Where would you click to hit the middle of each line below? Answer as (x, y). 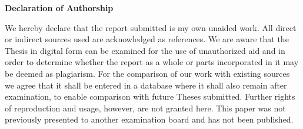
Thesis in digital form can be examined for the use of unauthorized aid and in (145, 50)
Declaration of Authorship (59, 8)
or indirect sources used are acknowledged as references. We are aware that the (147, 39)
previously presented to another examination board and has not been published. (149, 119)
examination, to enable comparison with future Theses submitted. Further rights (150, 96)
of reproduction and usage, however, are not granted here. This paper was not (145, 108)
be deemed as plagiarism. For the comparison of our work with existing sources (147, 73)
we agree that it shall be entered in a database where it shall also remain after (146, 85)
